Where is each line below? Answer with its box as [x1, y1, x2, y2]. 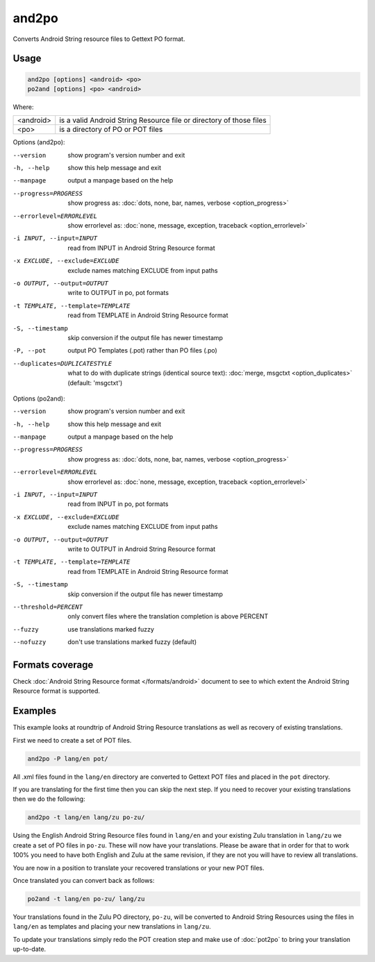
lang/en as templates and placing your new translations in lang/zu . [12, 922, 211, 931]
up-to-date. [12, 945, 47, 954]
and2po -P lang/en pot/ [27, 754, 109, 763]
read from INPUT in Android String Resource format [67, 244, 215, 252]
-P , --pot [12, 347, 47, 355]
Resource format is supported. [12, 687, 101, 695]
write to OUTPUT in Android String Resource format [67, 545, 216, 553]
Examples [12, 705, 57, 717]
